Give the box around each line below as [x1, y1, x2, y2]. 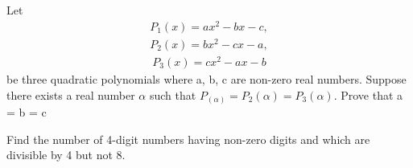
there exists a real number [6, 86, 135, 103]
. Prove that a [333, 86, 403, 103]
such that [149, 86, 196, 103]
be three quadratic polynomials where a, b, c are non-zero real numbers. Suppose [6, 70, 407, 87]
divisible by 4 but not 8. [6, 146, 126, 163]
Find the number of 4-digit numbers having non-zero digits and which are [6, 130, 370, 147]
